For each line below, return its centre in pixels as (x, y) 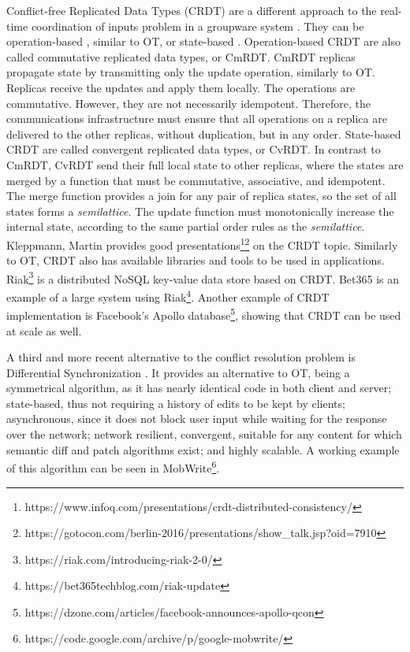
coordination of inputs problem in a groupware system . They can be (198, 26)
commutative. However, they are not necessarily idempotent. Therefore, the (188, 103)
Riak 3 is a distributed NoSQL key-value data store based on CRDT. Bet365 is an (203, 277)
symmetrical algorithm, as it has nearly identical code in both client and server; (199, 388)
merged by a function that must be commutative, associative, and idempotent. (196, 180)
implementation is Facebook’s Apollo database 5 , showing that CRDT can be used (204, 314)
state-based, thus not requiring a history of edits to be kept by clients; (176, 403)
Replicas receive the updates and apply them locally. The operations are (181, 87)
